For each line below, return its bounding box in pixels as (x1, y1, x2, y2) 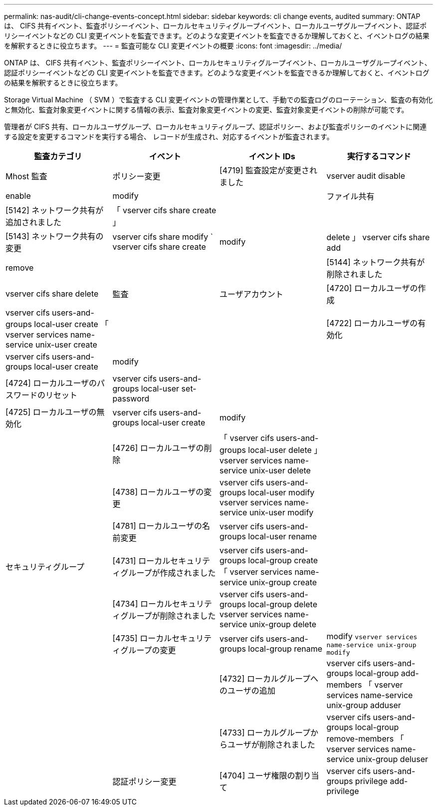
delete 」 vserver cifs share (326, 232, 430, 242)
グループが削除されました (120, 611, 216, 621)
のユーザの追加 (219, 686, 275, 696)
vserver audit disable (326, 171, 406, 181)
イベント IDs (248, 151, 295, 161)
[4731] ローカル (112, 556, 171, 566)
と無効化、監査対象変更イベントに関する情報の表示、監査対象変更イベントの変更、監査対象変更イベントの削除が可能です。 (4, 105, 409, 114)
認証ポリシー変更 (112, 777, 177, 787)
